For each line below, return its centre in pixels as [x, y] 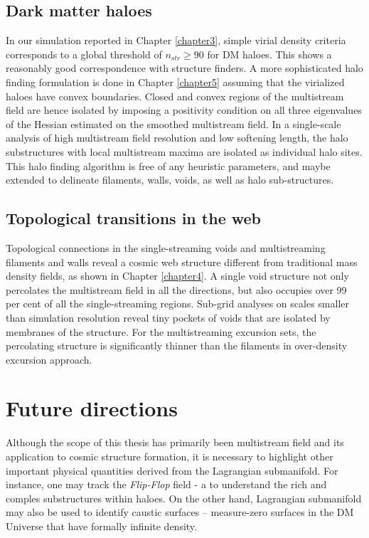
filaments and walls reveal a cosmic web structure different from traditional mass [182, 262]
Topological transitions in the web [134, 218]
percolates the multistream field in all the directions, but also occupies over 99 [176, 289]
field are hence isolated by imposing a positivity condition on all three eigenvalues [184, 110]
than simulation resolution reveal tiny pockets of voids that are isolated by [168, 317]
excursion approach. [49, 359]
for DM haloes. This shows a [269, 54]
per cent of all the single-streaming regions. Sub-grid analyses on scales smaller [177, 304]
